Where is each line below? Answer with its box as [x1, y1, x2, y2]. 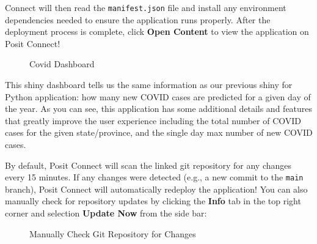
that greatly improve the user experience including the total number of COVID [5, 114, 302, 127]
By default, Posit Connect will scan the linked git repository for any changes [5, 158, 292, 171]
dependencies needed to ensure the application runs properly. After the [5, 13, 271, 26]
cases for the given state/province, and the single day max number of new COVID [5, 126, 313, 139]
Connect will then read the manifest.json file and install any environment [5, 1, 286, 13]
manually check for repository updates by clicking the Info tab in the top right [5, 194, 301, 207]
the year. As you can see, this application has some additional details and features [5, 102, 313, 115]
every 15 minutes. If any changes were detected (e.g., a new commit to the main [5, 171, 304, 183]
